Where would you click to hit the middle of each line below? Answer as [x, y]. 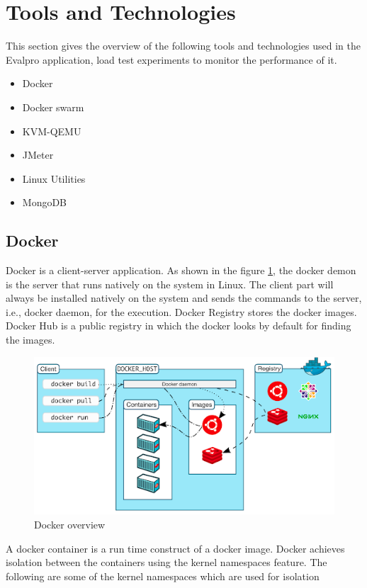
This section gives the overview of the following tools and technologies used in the [183, 46]
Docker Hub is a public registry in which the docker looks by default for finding [179, 326]
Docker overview [70, 524]
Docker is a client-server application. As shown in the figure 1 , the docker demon [181, 270]
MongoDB [45, 202]
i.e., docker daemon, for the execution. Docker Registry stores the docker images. [181, 311]
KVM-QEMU [52, 131]
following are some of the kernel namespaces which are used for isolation [163, 576]
